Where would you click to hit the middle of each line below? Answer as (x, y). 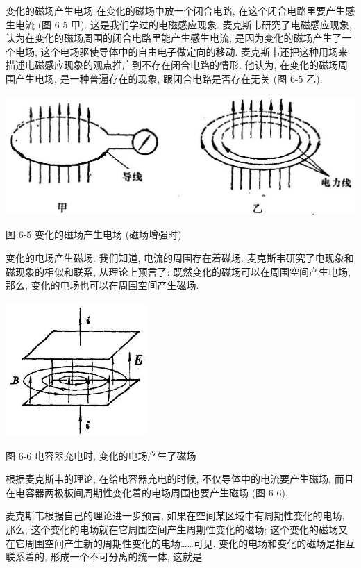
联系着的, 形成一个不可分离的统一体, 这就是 (104, 557)
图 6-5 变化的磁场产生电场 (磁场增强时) (94, 234)
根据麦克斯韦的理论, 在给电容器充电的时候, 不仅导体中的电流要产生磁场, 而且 (180, 479)
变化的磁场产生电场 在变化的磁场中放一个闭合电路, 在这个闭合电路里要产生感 (180, 10)
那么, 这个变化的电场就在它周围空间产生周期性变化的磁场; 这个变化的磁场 (172, 529)
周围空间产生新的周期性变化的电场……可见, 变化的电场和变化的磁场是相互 (190, 543)
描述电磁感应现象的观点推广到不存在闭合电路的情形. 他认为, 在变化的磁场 (172, 65)
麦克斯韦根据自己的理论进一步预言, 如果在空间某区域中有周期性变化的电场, (175, 516)
